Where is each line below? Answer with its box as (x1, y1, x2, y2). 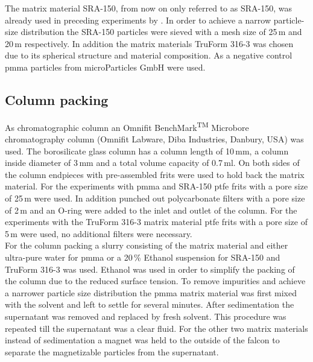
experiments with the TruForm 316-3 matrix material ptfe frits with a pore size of (5, 215, 308, 228)
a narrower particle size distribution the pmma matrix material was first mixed (5, 286, 297, 299)
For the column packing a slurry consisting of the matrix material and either (5, 239, 288, 252)
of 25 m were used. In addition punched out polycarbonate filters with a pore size (5, 191, 305, 204)
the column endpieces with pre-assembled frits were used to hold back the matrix (5, 168, 305, 180)
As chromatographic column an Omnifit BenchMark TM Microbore (5, 119, 249, 133)
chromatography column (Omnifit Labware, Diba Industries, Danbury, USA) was (5, 133, 304, 145)
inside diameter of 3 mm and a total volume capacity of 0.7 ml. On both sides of (5, 156, 300, 169)
